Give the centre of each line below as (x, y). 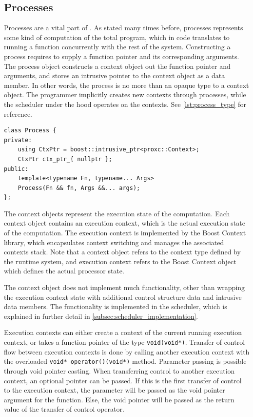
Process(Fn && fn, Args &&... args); (79, 188)
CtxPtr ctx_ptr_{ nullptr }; (65, 159)
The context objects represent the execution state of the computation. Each (117, 213)
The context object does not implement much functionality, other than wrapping (125, 287)
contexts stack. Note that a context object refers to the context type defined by (122, 252)
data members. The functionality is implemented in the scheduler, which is (116, 306)
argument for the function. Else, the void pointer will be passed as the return (119, 399)
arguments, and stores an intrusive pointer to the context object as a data (115, 75)
